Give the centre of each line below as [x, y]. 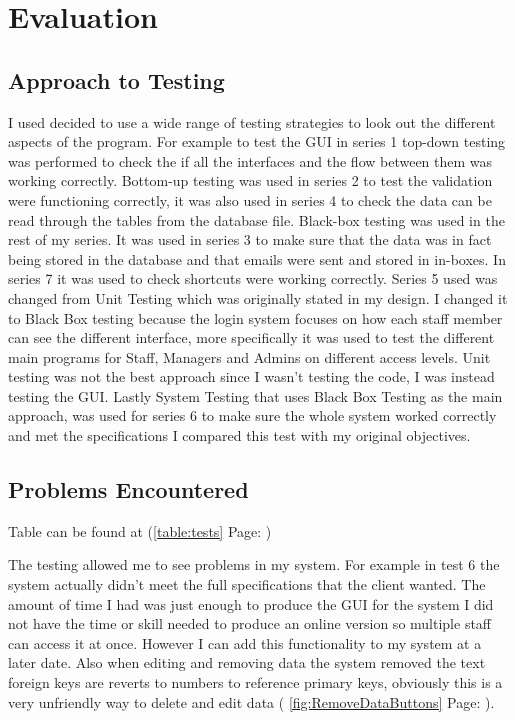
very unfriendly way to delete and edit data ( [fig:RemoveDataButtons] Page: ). [251, 701]
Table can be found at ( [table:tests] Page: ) [140, 530]
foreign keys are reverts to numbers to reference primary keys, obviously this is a [255, 682]
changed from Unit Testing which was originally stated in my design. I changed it [258, 297]
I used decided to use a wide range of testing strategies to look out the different [252, 121]
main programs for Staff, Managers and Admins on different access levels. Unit [249, 356]
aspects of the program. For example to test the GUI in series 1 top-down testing [257, 141]
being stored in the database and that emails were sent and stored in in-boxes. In [257, 258]
